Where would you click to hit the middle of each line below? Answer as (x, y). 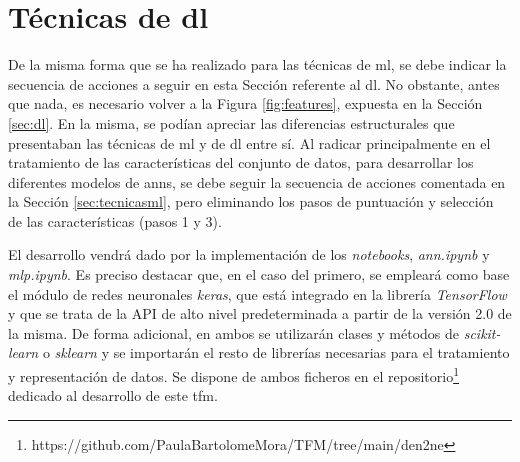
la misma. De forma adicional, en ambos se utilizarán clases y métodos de (234, 332)
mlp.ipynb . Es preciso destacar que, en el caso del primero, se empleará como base (259, 274)
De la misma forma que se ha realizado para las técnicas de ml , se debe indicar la (257, 64)
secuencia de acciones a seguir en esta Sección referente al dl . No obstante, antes (254, 83)
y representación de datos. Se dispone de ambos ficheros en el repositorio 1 (233, 374)
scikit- (482, 332)
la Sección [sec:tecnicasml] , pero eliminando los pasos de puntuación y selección (251, 201)
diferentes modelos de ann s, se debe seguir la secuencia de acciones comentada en (257, 181)
